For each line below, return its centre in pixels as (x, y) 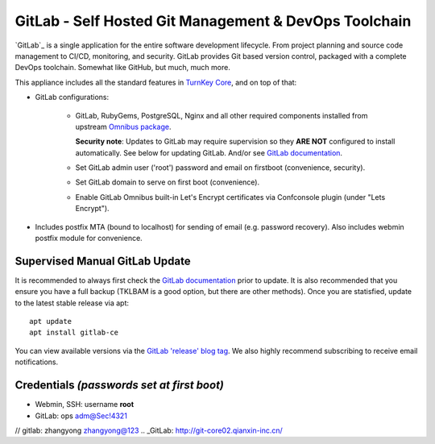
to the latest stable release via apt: (72, 303)
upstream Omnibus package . (123, 127)
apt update (51, 322)
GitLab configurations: (72, 98)
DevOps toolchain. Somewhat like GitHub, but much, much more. (123, 68)
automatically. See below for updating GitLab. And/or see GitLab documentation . (209, 152)
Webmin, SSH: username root (85, 405)
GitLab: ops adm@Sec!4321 (81, 416)
